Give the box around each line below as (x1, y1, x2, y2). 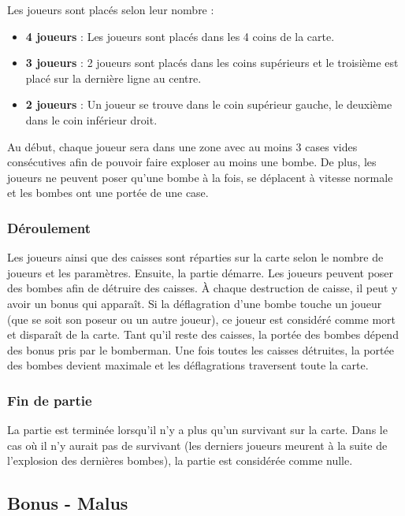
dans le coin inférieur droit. (25, 111, 158, 128)
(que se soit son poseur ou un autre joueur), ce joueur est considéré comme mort (7, 310, 396, 327)
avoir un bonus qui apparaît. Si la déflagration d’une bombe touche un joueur (7, 295, 382, 311)
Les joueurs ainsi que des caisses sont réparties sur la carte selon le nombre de (7, 249, 384, 265)
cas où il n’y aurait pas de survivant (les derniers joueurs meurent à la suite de (7, 436, 388, 453)
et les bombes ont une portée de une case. (7, 184, 209, 201)
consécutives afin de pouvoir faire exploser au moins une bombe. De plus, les (7, 154, 377, 170)
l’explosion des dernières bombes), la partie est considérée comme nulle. (7, 452, 353, 469)
